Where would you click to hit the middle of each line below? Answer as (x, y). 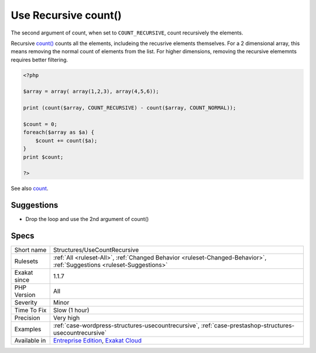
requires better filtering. (39, 60)
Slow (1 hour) (71, 310)
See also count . (30, 188)
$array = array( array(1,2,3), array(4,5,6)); (91, 91)
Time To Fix (30, 310)
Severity (26, 303)
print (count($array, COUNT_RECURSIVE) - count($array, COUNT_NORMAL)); (130, 108)
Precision (27, 318)
